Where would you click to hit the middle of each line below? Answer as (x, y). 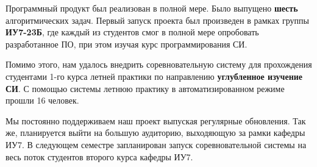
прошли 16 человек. (42, 100)
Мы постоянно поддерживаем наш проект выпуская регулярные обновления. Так (156, 120)
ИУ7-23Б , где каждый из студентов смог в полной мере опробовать (132, 32)
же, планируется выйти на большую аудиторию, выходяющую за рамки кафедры (155, 133)
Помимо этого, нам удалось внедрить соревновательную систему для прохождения (159, 64)
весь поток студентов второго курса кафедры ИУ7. (99, 156)
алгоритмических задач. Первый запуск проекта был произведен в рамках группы (157, 20)
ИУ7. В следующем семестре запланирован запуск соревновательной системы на (156, 144)
